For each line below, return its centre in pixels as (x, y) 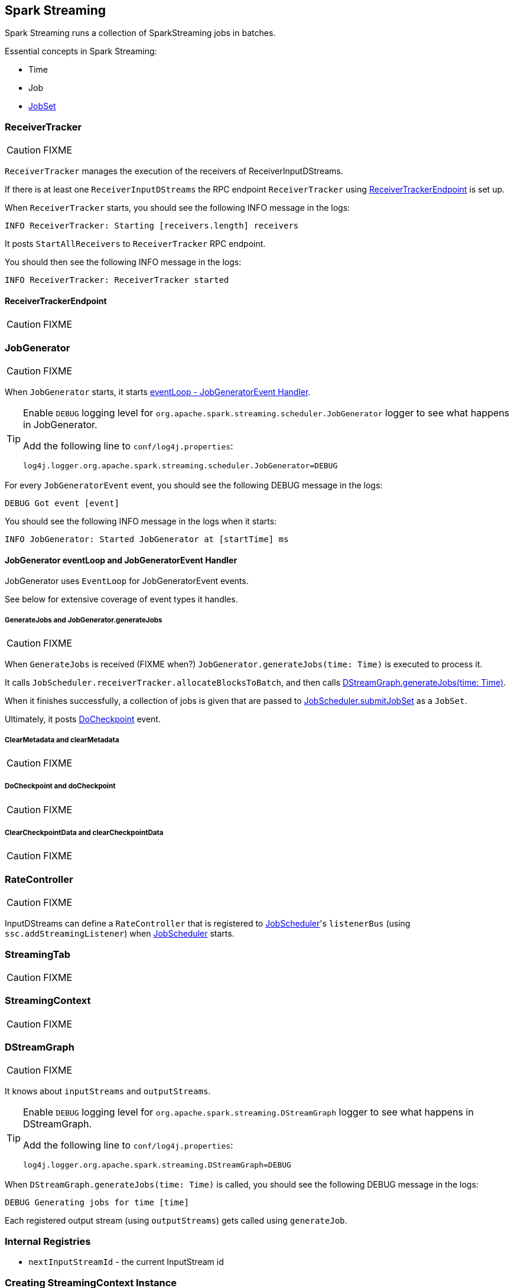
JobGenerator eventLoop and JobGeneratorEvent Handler (121, 560)
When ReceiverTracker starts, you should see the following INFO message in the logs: (178, 208)
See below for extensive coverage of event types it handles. (121, 599)
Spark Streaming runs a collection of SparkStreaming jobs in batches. (140, 33)
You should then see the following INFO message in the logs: (123, 262)
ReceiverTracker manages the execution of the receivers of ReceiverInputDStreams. (174, 171)
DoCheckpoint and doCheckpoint (60, 786)
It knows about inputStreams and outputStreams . (108, 1091)
